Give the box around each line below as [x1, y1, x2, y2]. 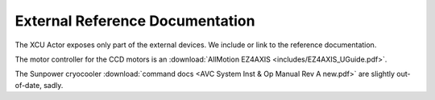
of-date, [14, 80, 42, 90]
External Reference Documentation [14, 12, 255, 30]
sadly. [43, 80, 64, 90]
